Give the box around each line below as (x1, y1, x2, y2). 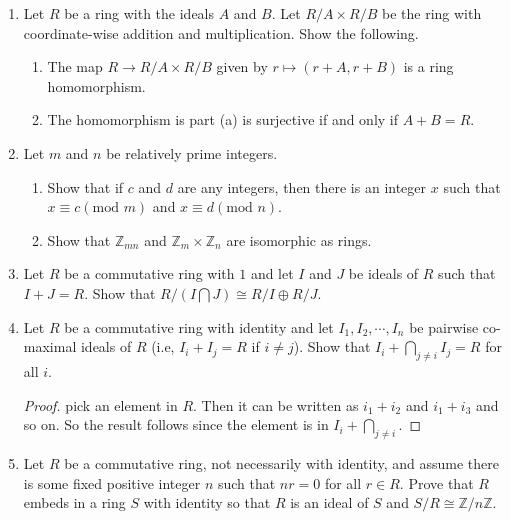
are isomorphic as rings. (226, 229, 372, 250)
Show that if (47, 176, 124, 197)
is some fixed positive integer (23, 472, 201, 493)
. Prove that (399, 472, 474, 493)
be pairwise (409, 316, 479, 337)
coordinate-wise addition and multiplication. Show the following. (23, 22, 419, 43)
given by (216, 56, 268, 77)
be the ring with (382, 3, 482, 23)
